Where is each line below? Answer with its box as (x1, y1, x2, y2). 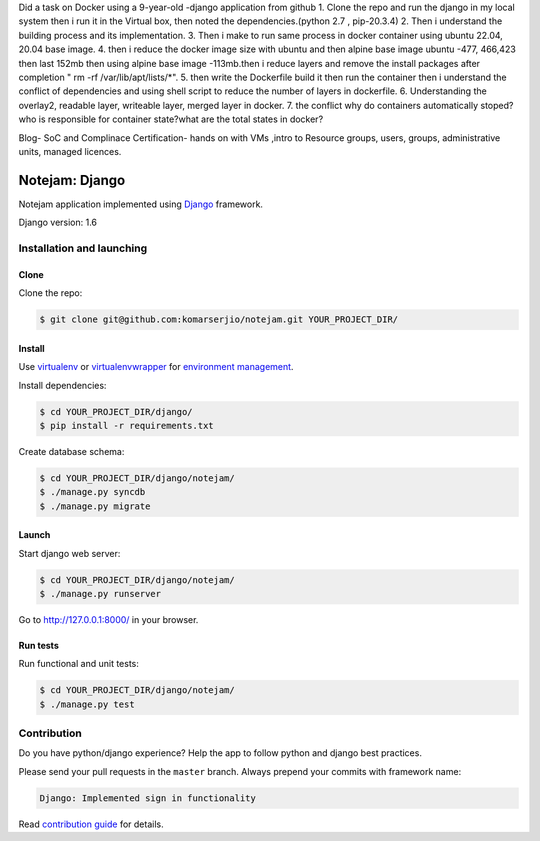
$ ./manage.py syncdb (39, 486, 146, 498)
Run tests (18, 639, 59, 651)
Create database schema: (18, 445, 125, 457)
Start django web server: (18, 547, 121, 559)
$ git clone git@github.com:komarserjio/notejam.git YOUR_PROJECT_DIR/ (39, 314, 399, 325)
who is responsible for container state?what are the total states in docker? (18, 113, 324, 125)
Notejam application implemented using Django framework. (18, 198, 264, 210)
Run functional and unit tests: (18, 658, 140, 670)
